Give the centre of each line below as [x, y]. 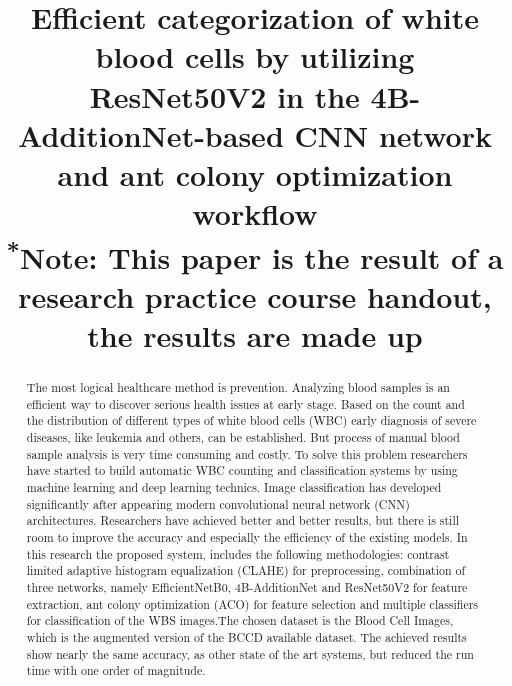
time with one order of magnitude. [116, 670]
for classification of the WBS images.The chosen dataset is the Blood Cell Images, [240, 620]
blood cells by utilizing [255, 56]
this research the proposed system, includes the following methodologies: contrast [238, 553]
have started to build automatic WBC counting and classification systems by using [242, 470]
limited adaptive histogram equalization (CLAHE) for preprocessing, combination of [246, 570]
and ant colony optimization [255, 173]
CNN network [393, 134]
